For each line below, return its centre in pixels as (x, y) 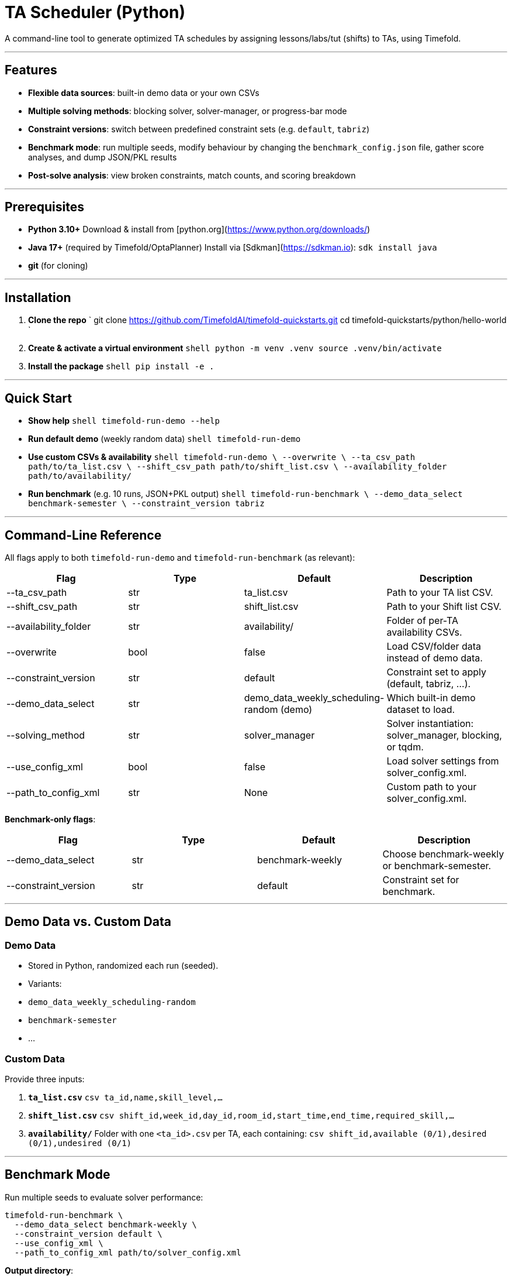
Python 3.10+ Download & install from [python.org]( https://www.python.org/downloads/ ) (199, 229)
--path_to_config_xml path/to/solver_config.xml (128, 1252)
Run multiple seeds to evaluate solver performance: (104, 1197)
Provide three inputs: (45, 1079)
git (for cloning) (58, 266)
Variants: (45, 984)
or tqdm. (405, 747)
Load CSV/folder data (434, 646)
